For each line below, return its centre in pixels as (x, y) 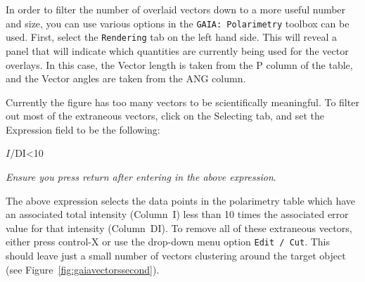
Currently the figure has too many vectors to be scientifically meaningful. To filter (182, 102)
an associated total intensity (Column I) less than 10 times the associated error (177, 214)
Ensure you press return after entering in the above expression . (141, 177)
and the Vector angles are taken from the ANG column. (126, 78)
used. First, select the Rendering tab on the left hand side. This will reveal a (172, 37)
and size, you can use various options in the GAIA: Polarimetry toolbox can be (178, 23)
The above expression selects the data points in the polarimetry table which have (181, 200)
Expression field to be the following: (83, 129)
